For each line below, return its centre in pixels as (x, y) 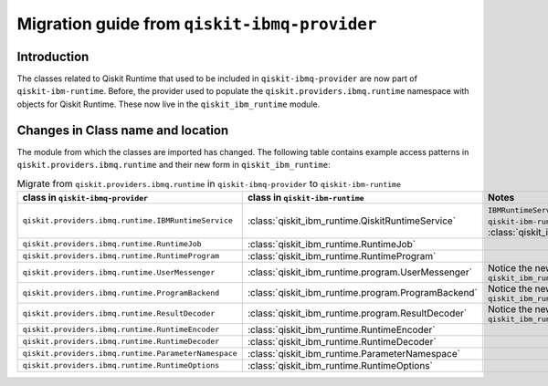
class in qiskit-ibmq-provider (85, 197)
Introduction (53, 56)
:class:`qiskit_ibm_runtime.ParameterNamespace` (354, 353)
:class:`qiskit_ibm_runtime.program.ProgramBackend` (363, 293)
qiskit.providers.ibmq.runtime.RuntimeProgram (121, 256)
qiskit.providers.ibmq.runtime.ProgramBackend (121, 292)
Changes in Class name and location (123, 130)
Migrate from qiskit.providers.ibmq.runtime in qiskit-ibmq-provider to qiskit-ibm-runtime (209, 183)
